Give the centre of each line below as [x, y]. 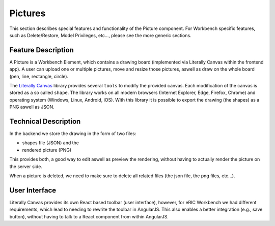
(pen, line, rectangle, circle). [39, 76]
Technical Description [45, 121]
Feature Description [42, 50]
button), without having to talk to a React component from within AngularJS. [89, 216]
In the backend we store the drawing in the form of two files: [73, 134]
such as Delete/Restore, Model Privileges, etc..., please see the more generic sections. [100, 35]
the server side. [26, 166]
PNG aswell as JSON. [32, 107]
